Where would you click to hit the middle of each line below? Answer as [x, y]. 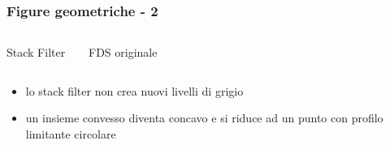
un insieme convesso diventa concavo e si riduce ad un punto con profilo [204, 118]
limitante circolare [71, 134]
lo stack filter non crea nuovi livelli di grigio [134, 90]
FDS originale [123, 52]
